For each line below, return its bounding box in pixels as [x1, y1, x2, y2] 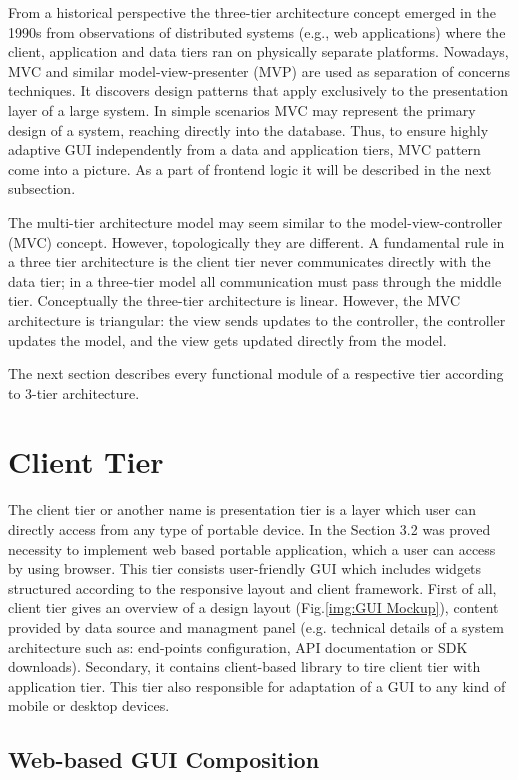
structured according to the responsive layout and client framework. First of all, [8, 577, 497, 598]
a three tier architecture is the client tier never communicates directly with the [8, 251, 491, 272]
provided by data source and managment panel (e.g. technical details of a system [8, 616, 504, 637]
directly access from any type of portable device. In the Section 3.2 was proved [8, 519, 491, 539]
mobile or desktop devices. [8, 695, 170, 716]
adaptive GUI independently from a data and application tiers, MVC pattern [8, 139, 481, 160]
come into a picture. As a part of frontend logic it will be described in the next [8, 158, 492, 179]
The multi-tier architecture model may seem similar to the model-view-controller [8, 211, 503, 232]
